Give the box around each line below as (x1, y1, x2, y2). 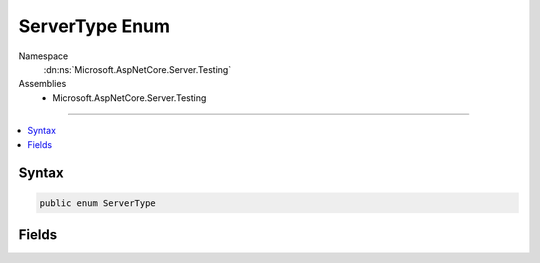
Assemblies (18, 78, 67, 90)
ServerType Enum (18, 15, 170, 37)
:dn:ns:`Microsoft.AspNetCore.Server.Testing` (43, 63, 232, 75)
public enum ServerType (39, 197, 157, 209)
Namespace (18, 50, 69, 62)
